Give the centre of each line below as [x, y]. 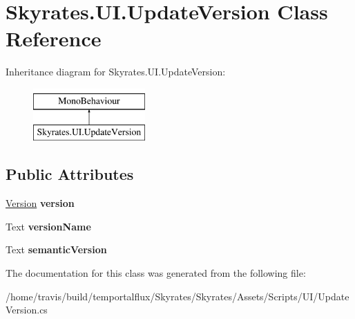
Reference [54, 38]
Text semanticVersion [56, 249]
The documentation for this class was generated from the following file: [156, 273]
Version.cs [27, 310]
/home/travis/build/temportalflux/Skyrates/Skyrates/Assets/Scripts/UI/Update [177, 296]
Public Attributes [70, 174]
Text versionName [48, 226]
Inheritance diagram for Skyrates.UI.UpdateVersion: [116, 72]
